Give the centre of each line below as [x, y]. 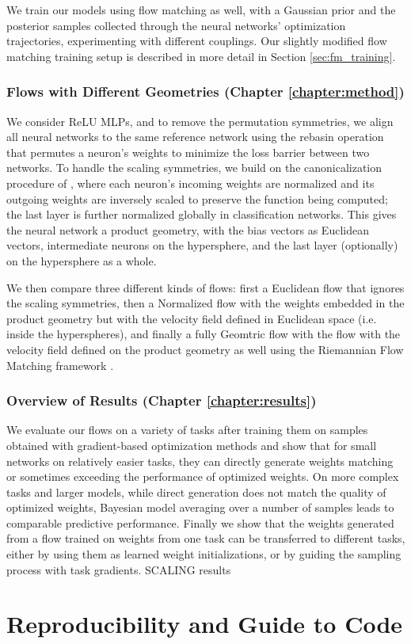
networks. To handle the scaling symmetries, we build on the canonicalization [194, 168]
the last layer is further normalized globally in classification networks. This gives [202, 214]
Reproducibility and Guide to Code [205, 624]
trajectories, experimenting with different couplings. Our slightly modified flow [197, 41]
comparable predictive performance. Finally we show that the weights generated [200, 522]
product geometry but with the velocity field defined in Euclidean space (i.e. [192, 318]
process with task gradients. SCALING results [119, 569]
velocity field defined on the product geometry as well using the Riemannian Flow [205, 349]
